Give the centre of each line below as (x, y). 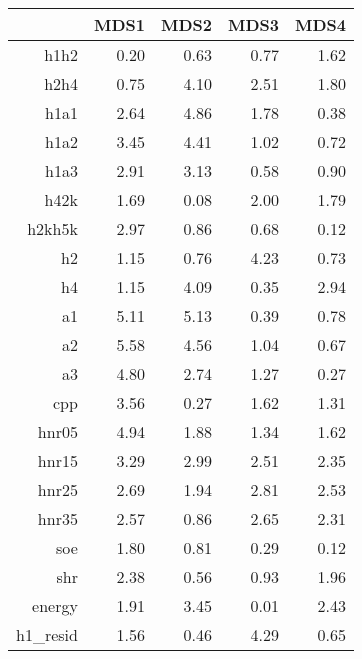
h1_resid (47, 634)
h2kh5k (52, 228)
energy (55, 605)
